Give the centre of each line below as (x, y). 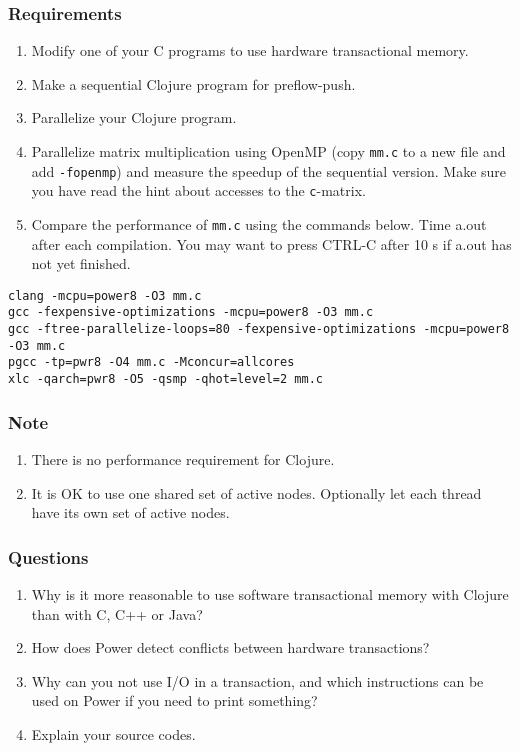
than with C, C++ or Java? (117, 613)
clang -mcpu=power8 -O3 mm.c (105, 295)
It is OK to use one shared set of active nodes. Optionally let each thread (256, 492)
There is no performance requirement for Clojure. (183, 458)
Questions (48, 556)
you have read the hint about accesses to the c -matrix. (198, 190)
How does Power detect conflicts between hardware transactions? (230, 647)
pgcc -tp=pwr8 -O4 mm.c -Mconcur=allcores (151, 362)
